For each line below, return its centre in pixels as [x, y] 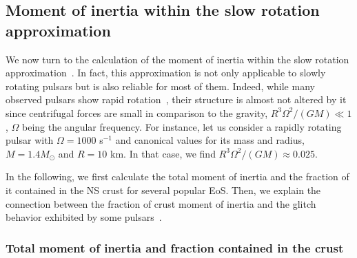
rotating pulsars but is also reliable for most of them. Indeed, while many [160, 86]
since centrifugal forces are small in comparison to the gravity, [137, 112]
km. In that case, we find [163, 153]
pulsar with [30, 140]
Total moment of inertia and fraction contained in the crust [175, 247]
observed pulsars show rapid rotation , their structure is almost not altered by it [176, 99]
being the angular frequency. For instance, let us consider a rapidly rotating [182, 126]
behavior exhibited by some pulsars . [84, 217]
